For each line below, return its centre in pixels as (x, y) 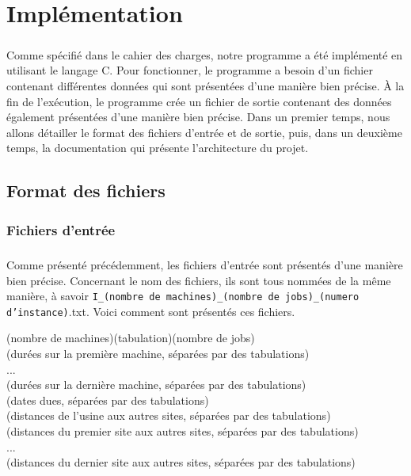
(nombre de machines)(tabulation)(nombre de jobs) (131, 338)
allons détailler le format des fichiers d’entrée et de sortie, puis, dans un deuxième (204, 132)
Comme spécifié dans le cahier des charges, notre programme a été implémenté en (205, 54)
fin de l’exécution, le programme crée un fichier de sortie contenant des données (199, 101)
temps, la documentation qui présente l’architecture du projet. (158, 148)
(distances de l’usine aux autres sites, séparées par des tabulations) (169, 415)
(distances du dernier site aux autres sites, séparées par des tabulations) (181, 462)
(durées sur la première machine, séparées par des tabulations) (158, 353)
